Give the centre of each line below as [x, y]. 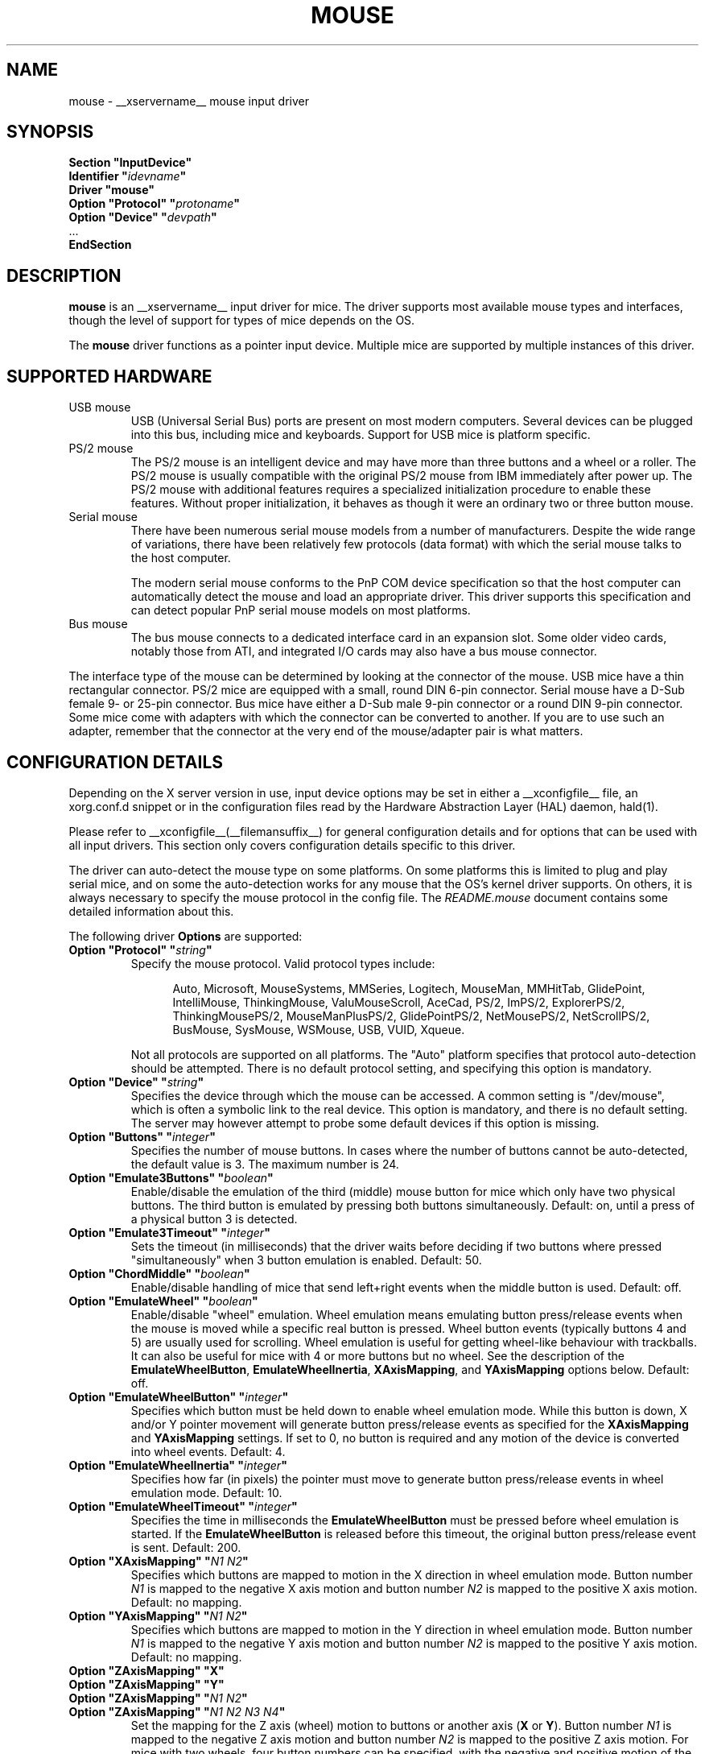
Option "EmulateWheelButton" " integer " [179, 1396]
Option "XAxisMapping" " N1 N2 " [159, 1561]
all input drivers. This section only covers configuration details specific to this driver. [292, 845]
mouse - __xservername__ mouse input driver [189, 101]
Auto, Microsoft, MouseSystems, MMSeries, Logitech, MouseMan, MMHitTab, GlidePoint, [409, 988]
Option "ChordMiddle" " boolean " [159, 1273]
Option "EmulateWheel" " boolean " [163, 1301]
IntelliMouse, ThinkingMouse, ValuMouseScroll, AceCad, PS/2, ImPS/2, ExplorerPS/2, [399, 1002]
